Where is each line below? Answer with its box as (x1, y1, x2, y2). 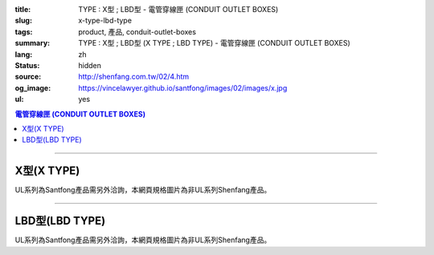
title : (14, 5, 31, 14)
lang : (14, 49, 33, 59)
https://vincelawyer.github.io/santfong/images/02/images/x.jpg (78, 83, 288, 92)
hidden (78, 60, 102, 70)
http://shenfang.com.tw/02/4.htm (78, 72, 190, 82)
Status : (14, 60, 40, 70)
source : (14, 72, 42, 82)
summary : (14, 38, 51, 48)
